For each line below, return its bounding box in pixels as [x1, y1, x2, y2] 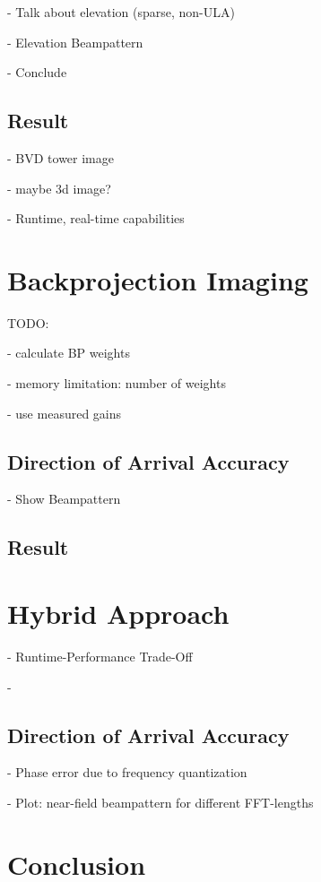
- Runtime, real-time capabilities [7, 209, 185, 228]
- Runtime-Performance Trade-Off [7, 646, 193, 665]
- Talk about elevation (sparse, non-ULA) [7, 3, 235, 21]
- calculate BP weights [7, 343, 130, 362]
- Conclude [7, 63, 67, 82]
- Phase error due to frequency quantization [7, 763, 247, 782]
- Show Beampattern [7, 489, 121, 508]
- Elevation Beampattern [7, 32, 143, 51]
